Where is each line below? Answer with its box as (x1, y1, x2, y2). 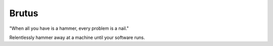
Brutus (9, 8, 38, 19)
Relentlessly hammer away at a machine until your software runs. (9, 34, 145, 40)
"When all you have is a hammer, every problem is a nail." (9, 25, 129, 31)
